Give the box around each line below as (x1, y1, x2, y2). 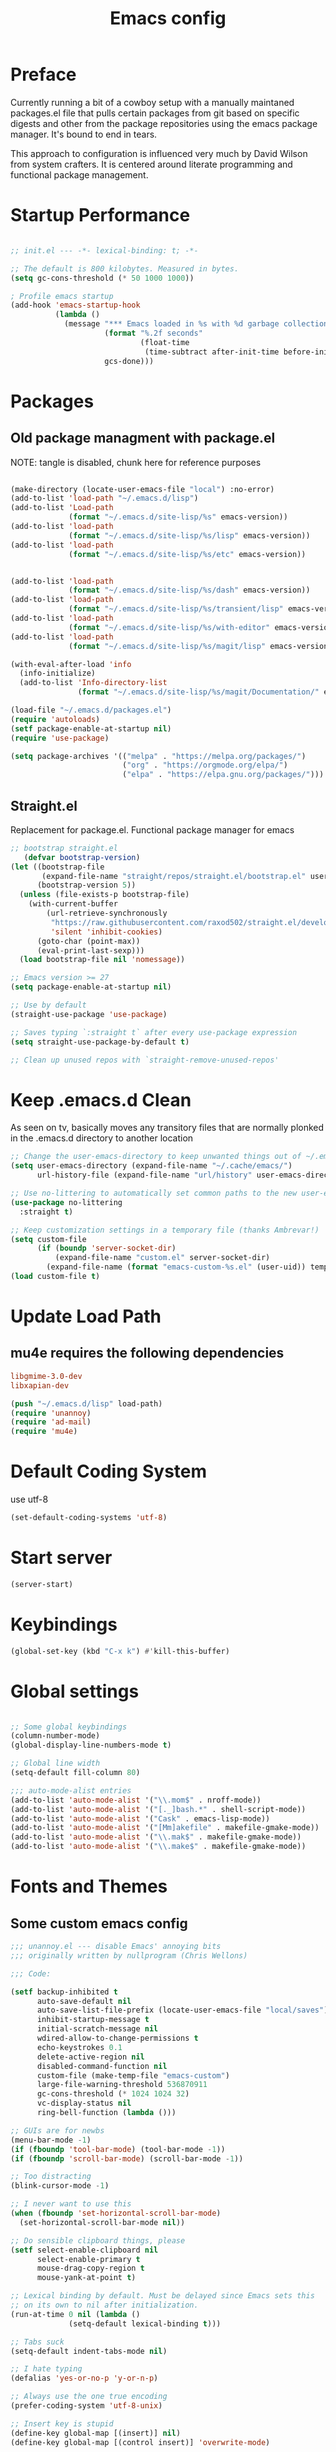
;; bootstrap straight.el (10, 843, 118, 853)
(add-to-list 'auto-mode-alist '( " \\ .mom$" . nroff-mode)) (10, 1795, 262, 1805)
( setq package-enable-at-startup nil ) (10, 982, 172, 992)
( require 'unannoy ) (10, 1408, 92, 1418)
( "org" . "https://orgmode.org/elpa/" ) (121, 760, 288, 771)
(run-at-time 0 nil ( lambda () (10, 2309, 141, 2319)
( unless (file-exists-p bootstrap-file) (19, 890, 190, 900)
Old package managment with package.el (10, 430, 276, 447)
